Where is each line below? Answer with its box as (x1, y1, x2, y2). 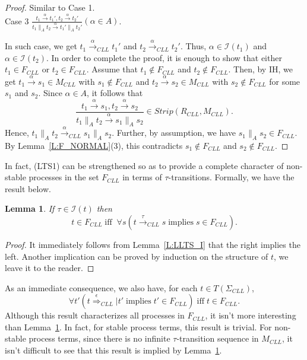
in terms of (122, 171, 162, 183)
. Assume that (86, 63, 138, 75)
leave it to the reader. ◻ (5, 262, 94, 274)
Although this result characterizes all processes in (5, 309, 185, 321)
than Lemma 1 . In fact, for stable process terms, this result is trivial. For (5, 320, 272, 333)
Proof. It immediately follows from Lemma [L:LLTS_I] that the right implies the (5, 238, 300, 250)
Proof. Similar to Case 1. (5, 1, 95, 13)
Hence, (5, 126, 29, 139)
